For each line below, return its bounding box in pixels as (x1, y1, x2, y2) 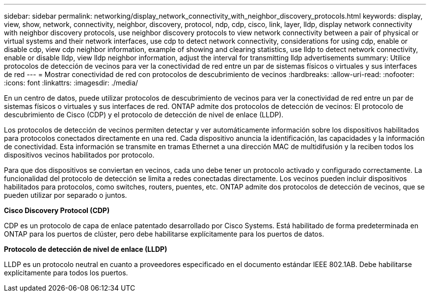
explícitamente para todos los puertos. (4, 269, 128, 277)
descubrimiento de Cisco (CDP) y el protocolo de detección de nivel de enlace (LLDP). (4, 110, 284, 119)
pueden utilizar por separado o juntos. (4, 191, 127, 199)
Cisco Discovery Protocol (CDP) (4, 206, 110, 215)
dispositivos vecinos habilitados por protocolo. (4, 151, 155, 159)
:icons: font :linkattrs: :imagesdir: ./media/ (4, 79, 138, 87)
